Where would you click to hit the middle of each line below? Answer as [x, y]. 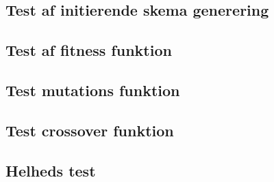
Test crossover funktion [90, 130]
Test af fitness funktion [89, 50]
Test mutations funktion [93, 90]
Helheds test [51, 170]
